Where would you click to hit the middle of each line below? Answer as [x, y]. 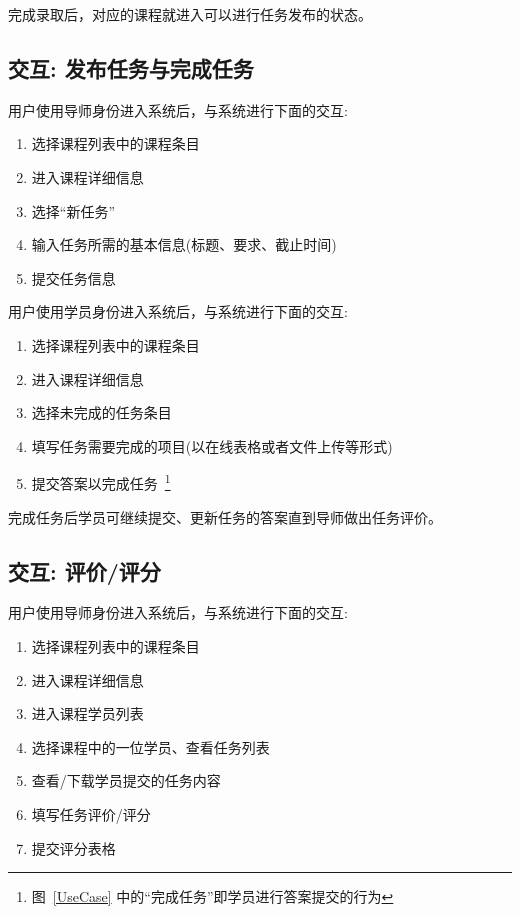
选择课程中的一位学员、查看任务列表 [150, 746]
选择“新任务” [73, 210]
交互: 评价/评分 [84, 570]
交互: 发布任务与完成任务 [131, 67]
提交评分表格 [73, 847]
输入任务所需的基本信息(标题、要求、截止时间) [184, 244]
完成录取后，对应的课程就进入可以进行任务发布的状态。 [190, 14]
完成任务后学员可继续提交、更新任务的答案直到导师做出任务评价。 [225, 516]
